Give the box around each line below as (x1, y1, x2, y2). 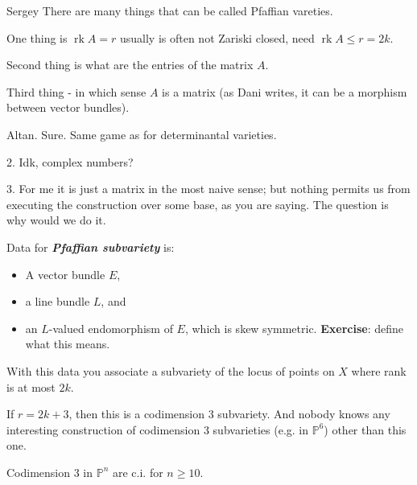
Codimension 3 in (6, 463, 93, 480)
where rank (351, 362, 407, 379)
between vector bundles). (6, 99, 130, 116)
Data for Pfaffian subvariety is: (6, 238, 175, 255)
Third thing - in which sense (6, 83, 147, 100)
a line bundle (25, 293, 90, 310)
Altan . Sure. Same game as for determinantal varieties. (6, 125, 277, 142)
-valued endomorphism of (48, 319, 173, 336)
